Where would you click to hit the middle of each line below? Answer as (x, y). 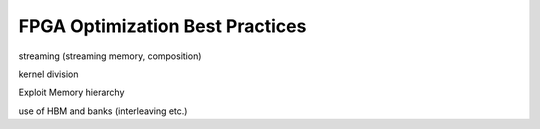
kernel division (48, 74)
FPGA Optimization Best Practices (162, 26)
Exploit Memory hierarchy (71, 92)
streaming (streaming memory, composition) (110, 56)
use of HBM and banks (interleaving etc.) (103, 111)
